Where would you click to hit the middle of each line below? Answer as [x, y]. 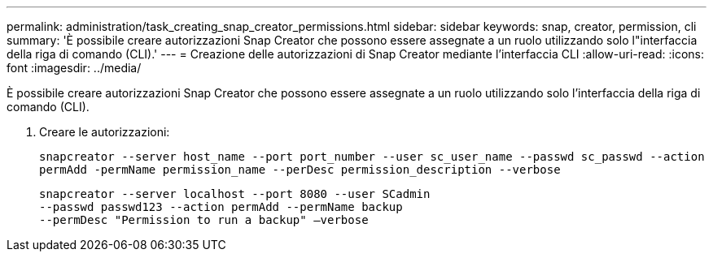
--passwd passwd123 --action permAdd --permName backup [221, 207]
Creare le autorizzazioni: [105, 132]
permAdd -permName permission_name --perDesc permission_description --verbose [300, 170]
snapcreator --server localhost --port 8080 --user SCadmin [235, 194]
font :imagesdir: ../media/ [74, 68]
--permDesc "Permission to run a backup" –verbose [204, 220]
